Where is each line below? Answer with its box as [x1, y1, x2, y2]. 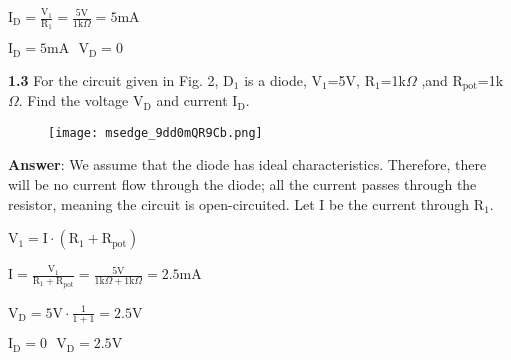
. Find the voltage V [18, 90, 144, 111]
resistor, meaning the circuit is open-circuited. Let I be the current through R [8, 193, 485, 214]
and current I [156, 90, 238, 111]
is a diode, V [244, 69, 323, 90]
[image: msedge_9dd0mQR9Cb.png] [48, 125, 263, 140]
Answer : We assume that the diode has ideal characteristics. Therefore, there [8, 154, 487, 175]
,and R [421, 69, 463, 90]
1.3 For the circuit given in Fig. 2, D [8, 69, 234, 90]
